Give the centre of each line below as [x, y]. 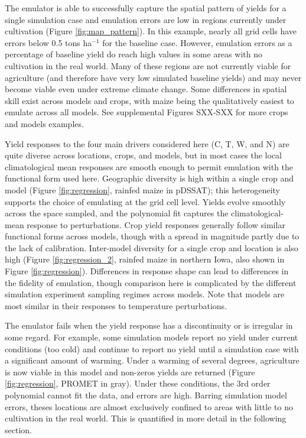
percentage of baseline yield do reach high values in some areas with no [134, 54]
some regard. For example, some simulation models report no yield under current [152, 337]
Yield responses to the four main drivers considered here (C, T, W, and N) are [147, 143]
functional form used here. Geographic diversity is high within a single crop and [149, 178]
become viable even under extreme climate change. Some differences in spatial [146, 89]
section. [18, 429]
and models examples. [44, 123]
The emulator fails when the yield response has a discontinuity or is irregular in [149, 325]
